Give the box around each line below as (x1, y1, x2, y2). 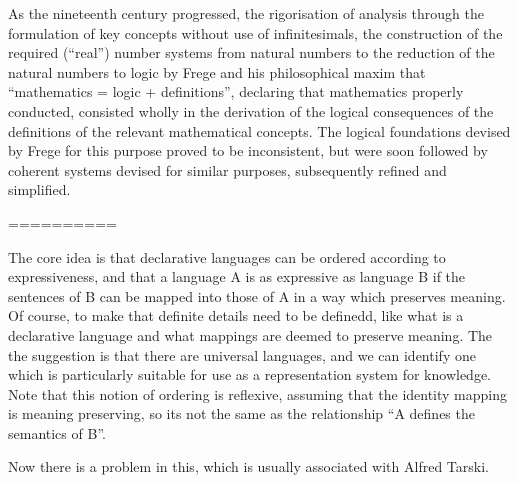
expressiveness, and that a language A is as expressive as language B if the (8, 266, 466, 287)
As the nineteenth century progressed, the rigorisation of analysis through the (8, 3, 484, 23)
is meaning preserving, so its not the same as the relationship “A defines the (8, 403, 475, 424)
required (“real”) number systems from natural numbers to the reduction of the (8, 42, 495, 63)
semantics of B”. (8, 422, 106, 443)
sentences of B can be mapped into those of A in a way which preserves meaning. (8, 285, 506, 306)
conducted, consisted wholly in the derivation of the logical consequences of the (8, 100, 494, 121)
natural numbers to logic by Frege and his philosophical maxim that (8, 61, 426, 82)
